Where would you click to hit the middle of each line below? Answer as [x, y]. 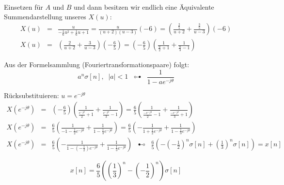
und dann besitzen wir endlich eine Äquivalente [144, 7]
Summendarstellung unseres [45, 16]
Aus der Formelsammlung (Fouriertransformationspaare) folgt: [97, 64]
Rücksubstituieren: [32, 95]
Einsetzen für [24, 7]
